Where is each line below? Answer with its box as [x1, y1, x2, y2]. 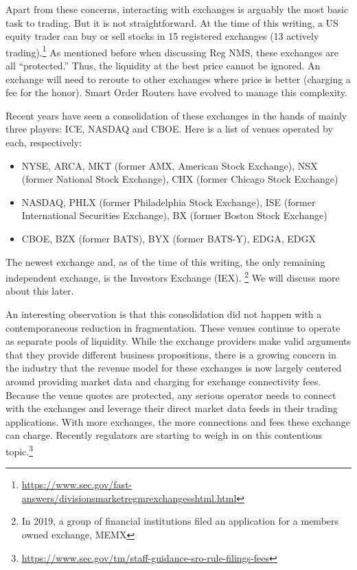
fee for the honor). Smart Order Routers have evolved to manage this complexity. [5, 85, 347, 100]
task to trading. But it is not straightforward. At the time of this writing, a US [5, 15, 338, 30]
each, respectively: [5, 135, 82, 149]
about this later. [5, 284, 74, 298]
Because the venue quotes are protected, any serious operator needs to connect [5, 387, 336, 402]
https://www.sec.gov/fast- [21, 477, 133, 492]
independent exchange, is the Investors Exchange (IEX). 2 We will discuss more [5, 269, 340, 284]
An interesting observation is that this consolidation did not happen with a [5, 307, 322, 321]
